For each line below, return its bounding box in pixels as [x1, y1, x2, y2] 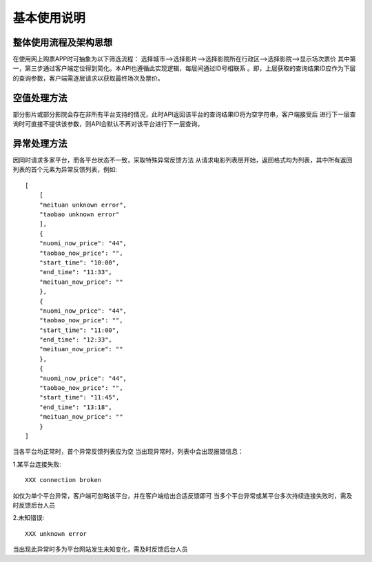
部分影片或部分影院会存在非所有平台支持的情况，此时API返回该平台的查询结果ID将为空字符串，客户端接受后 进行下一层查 [12, 110, 356, 118]
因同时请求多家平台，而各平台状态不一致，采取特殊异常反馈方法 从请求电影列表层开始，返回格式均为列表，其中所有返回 [12, 156, 353, 165]
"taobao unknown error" [39, 211, 120, 218]
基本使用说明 [12, 10, 86, 25]
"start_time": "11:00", [39, 326, 120, 334]
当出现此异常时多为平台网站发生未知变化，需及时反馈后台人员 [12, 545, 188, 554]
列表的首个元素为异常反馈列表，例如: [12, 165, 118, 174]
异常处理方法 [12, 138, 68, 149]
